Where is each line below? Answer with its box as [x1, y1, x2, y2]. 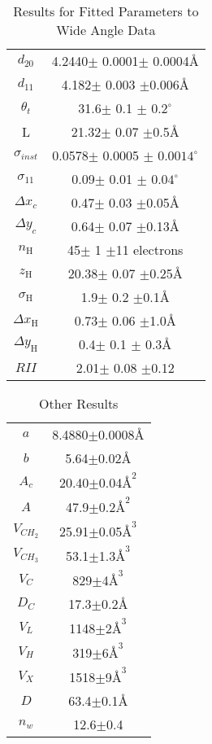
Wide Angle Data [56, 20, 156, 39]
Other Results [39, 394, 119, 413]
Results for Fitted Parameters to [13, 2, 199, 20]
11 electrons [115, 240, 184, 259]
